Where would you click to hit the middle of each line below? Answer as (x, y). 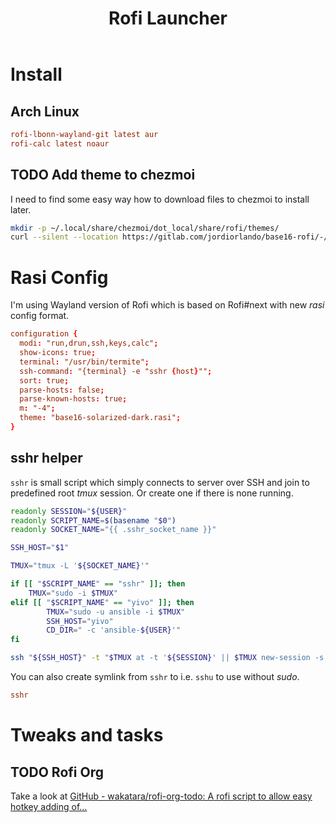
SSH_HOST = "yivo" (80, 621)
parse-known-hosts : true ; (73, 399)
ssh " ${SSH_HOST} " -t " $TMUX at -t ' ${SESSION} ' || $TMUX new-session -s (167, 658)
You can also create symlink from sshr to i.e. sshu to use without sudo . (155, 677)
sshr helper (46, 458)
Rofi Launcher (168, 18)
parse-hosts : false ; (62, 390)
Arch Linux (45, 111)
